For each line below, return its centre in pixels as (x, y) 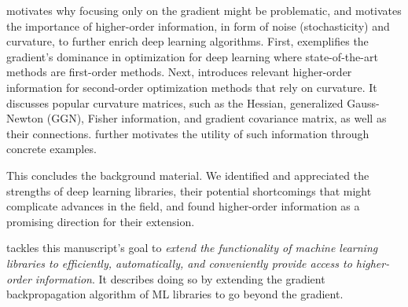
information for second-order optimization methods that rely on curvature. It (192, 87)
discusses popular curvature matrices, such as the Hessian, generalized (175, 102)
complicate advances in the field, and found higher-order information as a (183, 206)
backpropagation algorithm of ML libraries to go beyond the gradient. (175, 294)
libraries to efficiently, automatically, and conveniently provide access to (179, 263)
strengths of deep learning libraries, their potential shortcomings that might (189, 190)
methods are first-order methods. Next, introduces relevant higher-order (179, 72)
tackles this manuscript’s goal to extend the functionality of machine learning (192, 248)
